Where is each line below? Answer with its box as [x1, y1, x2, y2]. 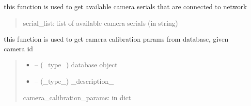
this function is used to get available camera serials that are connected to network [4, 1, 247, 11]
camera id [4, 43, 33, 53]
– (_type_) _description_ [34, 76, 114, 86]
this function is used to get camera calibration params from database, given [4, 34, 229, 44]
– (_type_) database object [34, 60, 118, 70]
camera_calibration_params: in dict [23, 92, 131, 102]
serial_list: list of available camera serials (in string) [23, 17, 178, 28]
